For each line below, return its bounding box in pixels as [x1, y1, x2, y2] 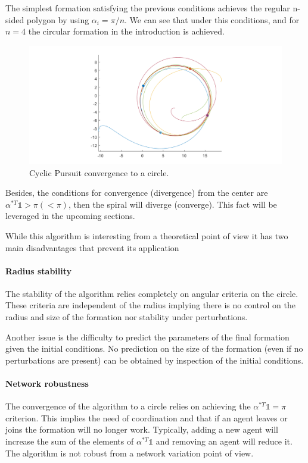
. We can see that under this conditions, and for [125, 13, 300, 26]
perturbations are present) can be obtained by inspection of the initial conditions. [5, 353, 304, 366]
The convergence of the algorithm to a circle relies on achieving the [5, 400, 251, 412]
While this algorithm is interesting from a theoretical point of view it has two [5, 229, 288, 242]
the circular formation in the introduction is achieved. [28, 25, 225, 37]
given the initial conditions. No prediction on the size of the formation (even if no [5, 342, 303, 355]
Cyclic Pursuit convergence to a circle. [29, 166, 169, 179]
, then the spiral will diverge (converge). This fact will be [68, 198, 277, 210]
